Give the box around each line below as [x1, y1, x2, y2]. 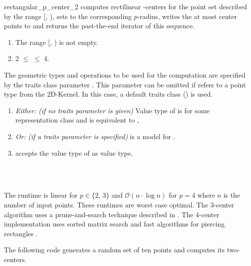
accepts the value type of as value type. [15, 147, 133, 158]
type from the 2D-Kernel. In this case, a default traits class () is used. [4, 89, 213, 99]
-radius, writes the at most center [137, 11, 237, 21]
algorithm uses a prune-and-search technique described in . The [4, 209, 193, 219]
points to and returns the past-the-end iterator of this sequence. [4, 20, 194, 31]
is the [223, 190, 240, 200]
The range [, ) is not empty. [15, 37, 98, 47]
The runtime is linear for [4, 190, 78, 200]
